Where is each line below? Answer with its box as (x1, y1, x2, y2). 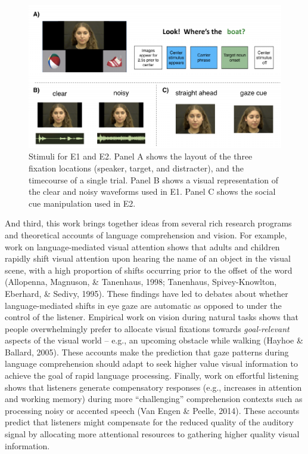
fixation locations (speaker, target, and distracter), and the (29, 161, 244, 174)
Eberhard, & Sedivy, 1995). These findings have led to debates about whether (5, 287, 288, 299)
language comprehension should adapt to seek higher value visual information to (5, 357, 298, 370)
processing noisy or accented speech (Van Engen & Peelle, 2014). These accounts (5, 404, 300, 416)
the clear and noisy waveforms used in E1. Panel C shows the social (29, 185, 276, 198)
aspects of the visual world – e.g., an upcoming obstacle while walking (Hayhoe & (5, 334, 303, 346)
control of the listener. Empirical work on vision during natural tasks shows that (5, 311, 298, 323)
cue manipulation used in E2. (29, 197, 136, 209)
